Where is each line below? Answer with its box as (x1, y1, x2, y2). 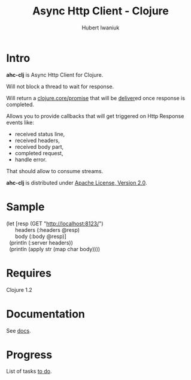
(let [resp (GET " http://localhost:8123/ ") (6, 220, 104, 227)
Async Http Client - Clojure (32, 4, 169, 18)
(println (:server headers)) (8, 239, 73, 246)
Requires (6, 266, 52, 280)
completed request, (14, 149, 63, 156)
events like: (6, 119, 35, 126)
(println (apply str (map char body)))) (8, 245, 101, 252)
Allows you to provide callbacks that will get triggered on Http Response (6, 112, 184, 119)
